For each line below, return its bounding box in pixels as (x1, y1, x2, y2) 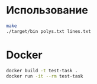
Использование (6, 4, 89, 17)
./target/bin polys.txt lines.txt (6, 28, 92, 34)
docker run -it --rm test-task (6, 73, 83, 79)
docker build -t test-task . (6, 68, 78, 73)
